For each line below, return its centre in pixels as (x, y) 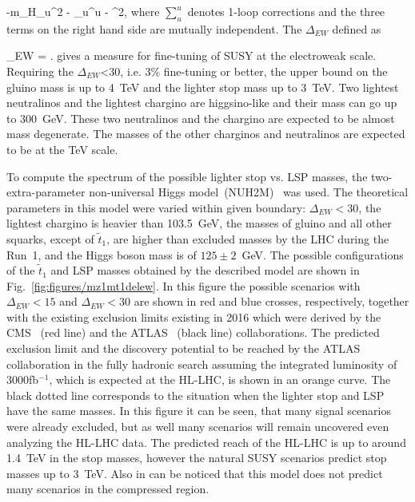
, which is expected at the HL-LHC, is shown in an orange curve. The (220, 379)
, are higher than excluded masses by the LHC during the (248, 238)
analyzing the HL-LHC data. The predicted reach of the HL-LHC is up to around (206, 442)
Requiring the (40, 71)
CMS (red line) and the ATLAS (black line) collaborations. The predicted (193, 332)
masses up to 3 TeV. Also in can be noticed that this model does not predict (195, 473)
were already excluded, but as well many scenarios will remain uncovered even (198, 427)
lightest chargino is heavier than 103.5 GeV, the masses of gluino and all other (199, 223)
